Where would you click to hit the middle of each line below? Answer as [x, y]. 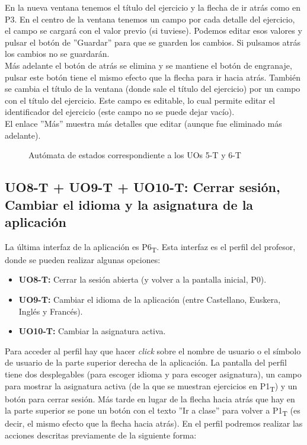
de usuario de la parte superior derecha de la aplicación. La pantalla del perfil [146, 362]
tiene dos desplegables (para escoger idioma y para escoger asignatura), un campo [153, 374]
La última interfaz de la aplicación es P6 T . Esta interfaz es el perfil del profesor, [150, 247]
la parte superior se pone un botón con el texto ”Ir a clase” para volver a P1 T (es [153, 411]
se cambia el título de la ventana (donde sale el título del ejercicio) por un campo [153, 89]
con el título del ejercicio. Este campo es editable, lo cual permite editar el [140, 100]
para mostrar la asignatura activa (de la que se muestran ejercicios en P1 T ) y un [151, 386]
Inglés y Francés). [51, 311]
